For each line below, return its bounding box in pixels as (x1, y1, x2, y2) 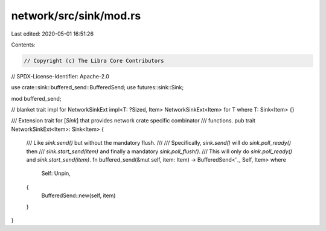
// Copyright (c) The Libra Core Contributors (24, 57, 164, 64)
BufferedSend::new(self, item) (41, 192, 116, 199)
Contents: (11, 41, 36, 48)
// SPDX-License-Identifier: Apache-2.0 (11, 72, 110, 80)
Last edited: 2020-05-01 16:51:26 (11, 30, 94, 37)
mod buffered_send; (11, 95, 62, 102)
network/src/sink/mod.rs (11, 9, 141, 22)
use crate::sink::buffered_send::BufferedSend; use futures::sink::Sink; (11, 84, 184, 91)
